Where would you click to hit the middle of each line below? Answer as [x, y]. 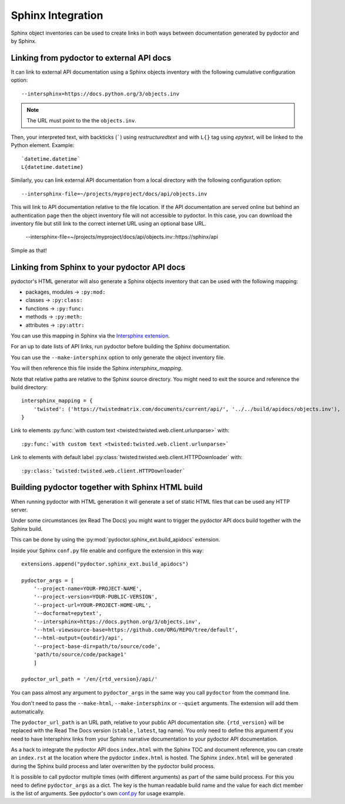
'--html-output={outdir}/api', [78, 638]
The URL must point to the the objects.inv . [81, 121]
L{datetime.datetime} [52, 167]
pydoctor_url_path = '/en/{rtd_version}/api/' [90, 679]
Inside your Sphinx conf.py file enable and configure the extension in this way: [107, 550]
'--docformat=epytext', [68, 613]
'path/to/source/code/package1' [80, 655]
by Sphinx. [24, 41]
